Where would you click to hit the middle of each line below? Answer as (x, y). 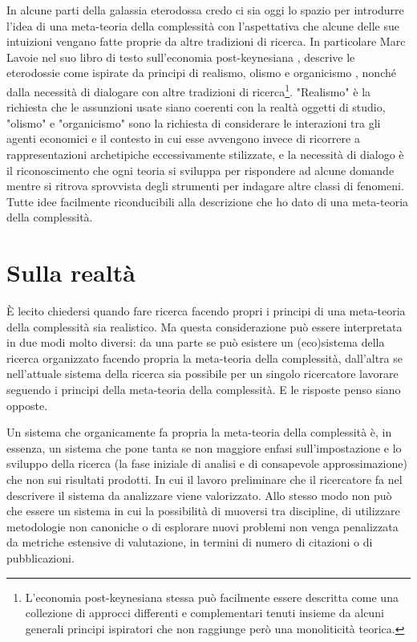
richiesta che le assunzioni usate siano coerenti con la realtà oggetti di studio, (196, 107)
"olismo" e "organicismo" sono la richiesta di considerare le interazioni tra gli (194, 122)
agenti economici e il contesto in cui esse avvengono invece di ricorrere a (183, 138)
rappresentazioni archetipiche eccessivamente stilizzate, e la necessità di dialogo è (205, 154)
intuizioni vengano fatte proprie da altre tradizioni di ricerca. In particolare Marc (206, 41)
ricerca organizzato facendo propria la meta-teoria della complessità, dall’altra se (204, 358)
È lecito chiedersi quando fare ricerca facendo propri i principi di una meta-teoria (206, 311)
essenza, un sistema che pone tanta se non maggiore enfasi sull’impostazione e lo (204, 447)
